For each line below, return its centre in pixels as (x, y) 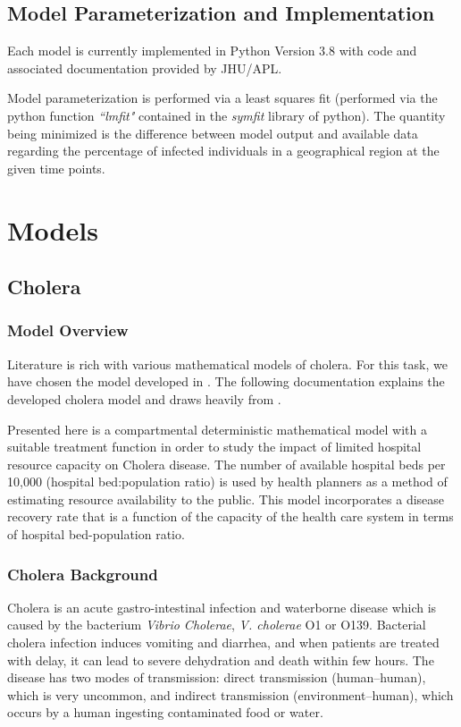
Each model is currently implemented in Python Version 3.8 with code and (212, 51)
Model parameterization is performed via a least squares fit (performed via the (222, 98)
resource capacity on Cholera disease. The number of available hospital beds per (226, 464)
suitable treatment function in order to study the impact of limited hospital (214, 447)
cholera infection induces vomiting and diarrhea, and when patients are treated (223, 642)
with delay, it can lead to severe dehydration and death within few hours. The (221, 659)
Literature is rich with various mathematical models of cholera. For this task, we (227, 363)
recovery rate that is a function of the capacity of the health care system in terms (230, 516)
